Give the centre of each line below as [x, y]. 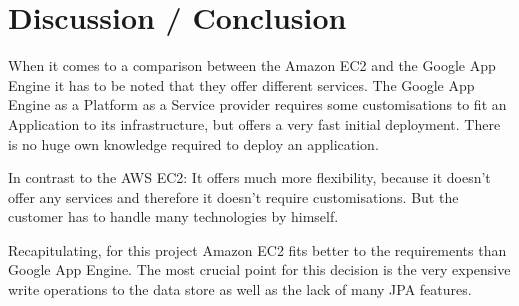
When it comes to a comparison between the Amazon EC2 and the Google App [252, 65]
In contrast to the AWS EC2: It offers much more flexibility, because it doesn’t [249, 177]
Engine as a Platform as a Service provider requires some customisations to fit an [257, 104]
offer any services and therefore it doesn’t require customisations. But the [233, 196]
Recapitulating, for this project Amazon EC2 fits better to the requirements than [257, 249]
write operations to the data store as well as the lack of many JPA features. [240, 289]
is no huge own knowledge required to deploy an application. [193, 143]
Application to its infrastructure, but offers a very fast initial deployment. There [254, 123]
